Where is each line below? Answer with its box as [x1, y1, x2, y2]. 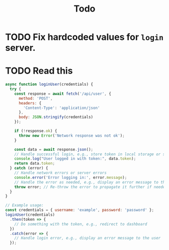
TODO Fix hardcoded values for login [5, 31, 164, 43]
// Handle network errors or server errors [14, 170, 107, 175]
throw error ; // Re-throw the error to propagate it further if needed [14, 184, 167, 190]
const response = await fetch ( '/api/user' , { [14, 91, 112, 96]
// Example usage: [5, 203, 44, 208]
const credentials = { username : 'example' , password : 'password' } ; [5, 208, 154, 213]
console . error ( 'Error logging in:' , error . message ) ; [14, 175, 127, 180]
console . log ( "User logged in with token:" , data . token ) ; [14, 156, 136, 161]
